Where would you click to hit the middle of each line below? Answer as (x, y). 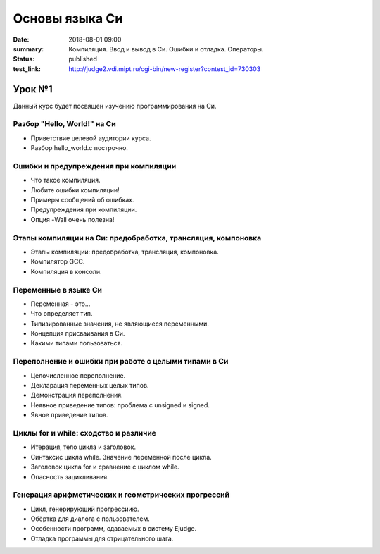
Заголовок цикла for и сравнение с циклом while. (105, 467)
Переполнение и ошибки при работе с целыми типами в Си (121, 362)
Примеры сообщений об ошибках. (82, 200)
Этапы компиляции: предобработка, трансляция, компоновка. (125, 252)
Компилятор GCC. (58, 261)
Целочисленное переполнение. (78, 375)
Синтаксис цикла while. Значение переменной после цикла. (121, 457)
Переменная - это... (61, 304)
